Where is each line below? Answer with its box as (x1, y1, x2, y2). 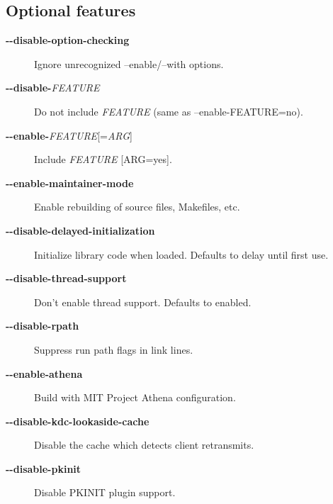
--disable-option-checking (6, 33, 130, 47)
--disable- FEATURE (6, 80, 100, 95)
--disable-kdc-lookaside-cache (6, 413, 149, 428)
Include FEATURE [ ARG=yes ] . (34, 152, 172, 167)
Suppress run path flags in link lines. (34, 342, 193, 357)
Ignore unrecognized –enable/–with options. (34, 56, 224, 71)
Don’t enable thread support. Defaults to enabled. (34, 294, 252, 309)
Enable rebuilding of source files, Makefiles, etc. (34, 199, 240, 214)
